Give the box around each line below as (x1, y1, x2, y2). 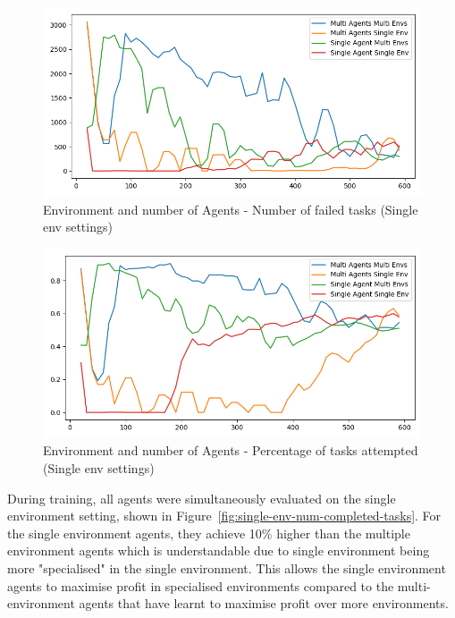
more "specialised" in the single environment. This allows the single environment (7, 558, 446, 577)
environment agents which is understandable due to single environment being (7, 541, 430, 560)
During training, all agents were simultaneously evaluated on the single (7, 488, 396, 507)
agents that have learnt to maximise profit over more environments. (79, 594, 449, 613)
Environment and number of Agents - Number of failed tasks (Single (43, 199, 418, 218)
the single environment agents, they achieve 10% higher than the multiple (7, 523, 410, 542)
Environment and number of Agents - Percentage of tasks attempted (43, 441, 418, 460)
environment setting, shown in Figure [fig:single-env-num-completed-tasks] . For (7, 506, 442, 525)
